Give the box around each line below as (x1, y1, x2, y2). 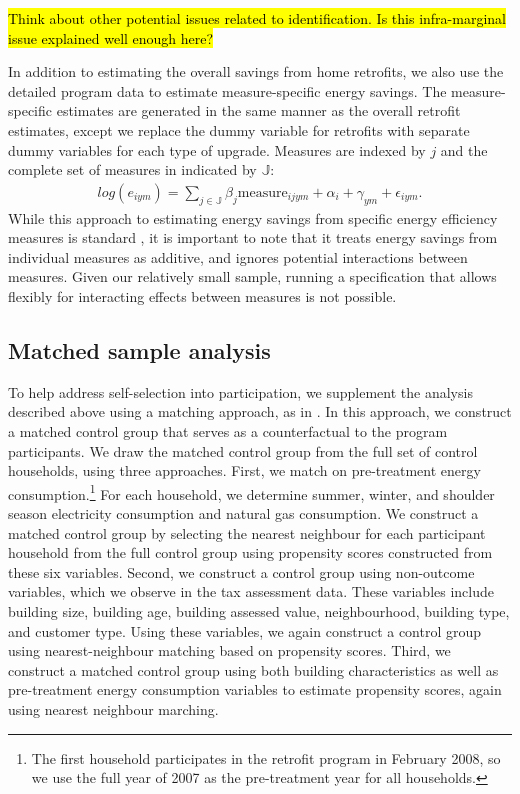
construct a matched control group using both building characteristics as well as (8, 659, 499, 680)
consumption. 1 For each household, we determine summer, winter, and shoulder (8, 480, 495, 504)
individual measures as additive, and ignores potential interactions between (8, 246, 468, 267)
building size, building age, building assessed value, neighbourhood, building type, (8, 600, 510, 621)
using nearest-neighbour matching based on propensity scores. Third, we (8, 640, 451, 661)
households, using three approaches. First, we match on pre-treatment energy (8, 460, 481, 481)
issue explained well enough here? (8, 27, 214, 48)
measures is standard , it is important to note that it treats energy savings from (8, 227, 498, 248)
